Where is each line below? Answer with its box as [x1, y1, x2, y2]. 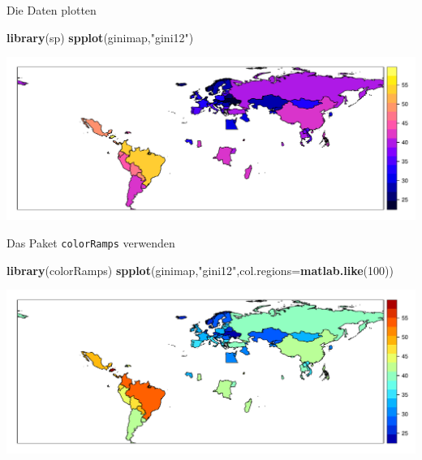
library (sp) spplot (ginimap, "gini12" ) [6, 28, 194, 45]
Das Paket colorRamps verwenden [6, 234, 175, 251]
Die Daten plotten [6, 2, 97, 18]
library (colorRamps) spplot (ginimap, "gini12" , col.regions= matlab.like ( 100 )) [6, 261, 394, 278]
